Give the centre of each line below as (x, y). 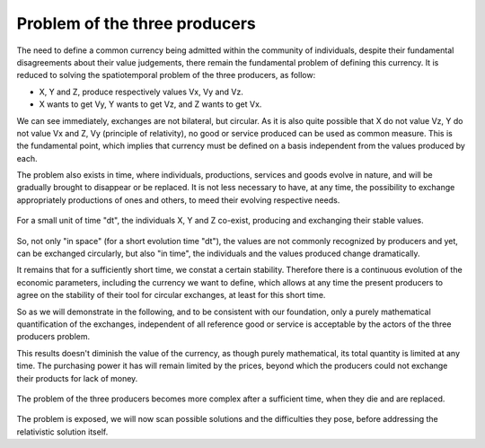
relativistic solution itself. (62, 432)
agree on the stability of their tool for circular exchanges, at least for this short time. (171, 295)
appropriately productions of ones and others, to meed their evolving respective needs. (178, 200)
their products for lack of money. (77, 378)
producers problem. (53, 337)
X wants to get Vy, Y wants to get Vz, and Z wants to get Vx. (150, 104)
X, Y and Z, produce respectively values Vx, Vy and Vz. (141, 92)
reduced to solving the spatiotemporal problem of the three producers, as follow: (166, 75)
